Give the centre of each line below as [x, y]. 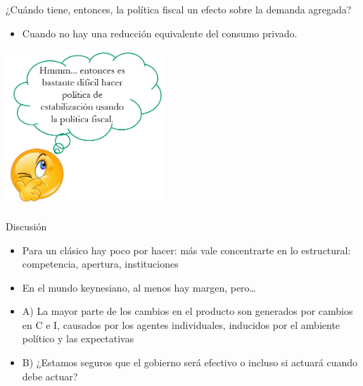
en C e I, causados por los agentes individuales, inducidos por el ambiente [181, 324]
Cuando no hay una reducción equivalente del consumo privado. [160, 33]
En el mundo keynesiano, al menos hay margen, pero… [139, 287]
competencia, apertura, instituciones [100, 264]
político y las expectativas [78, 338]
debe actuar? [50, 376]
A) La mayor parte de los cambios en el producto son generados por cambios [187, 311]
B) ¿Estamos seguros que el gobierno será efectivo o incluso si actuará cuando [190, 362]
